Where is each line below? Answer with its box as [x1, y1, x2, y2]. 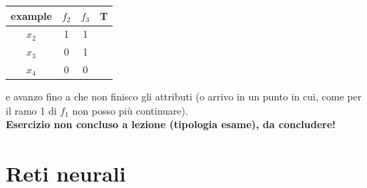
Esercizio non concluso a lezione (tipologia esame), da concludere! [6, 117, 336, 132]
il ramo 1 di [6, 103, 57, 117]
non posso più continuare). [72, 103, 188, 117]
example [11, 8, 52, 23]
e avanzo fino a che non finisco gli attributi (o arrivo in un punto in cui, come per [6, 89, 362, 104]
